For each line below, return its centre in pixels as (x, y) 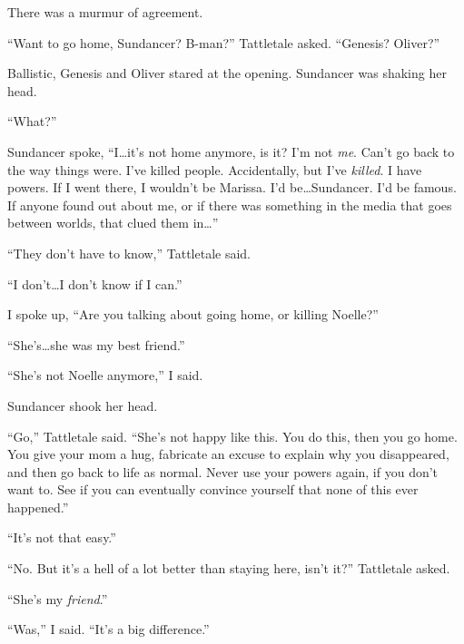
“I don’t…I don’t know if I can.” (95, 283)
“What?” (32, 121)
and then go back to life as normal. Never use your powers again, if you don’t (223, 471)
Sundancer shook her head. (83, 405)
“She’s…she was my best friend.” (96, 344)
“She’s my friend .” (58, 598)
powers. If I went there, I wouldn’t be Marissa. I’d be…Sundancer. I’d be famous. (232, 187)
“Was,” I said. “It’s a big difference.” (109, 629)
